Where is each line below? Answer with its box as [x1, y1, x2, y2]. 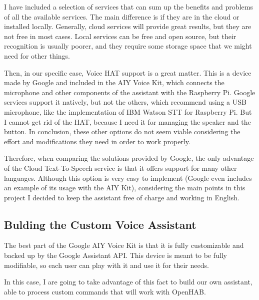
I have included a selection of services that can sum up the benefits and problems [4, 2, 253, 12]
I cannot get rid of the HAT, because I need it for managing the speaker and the [4, 116, 251, 127]
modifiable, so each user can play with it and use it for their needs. [4, 259, 209, 270]
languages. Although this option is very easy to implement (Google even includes [4, 172, 252, 183]
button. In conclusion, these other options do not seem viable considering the [4, 126, 240, 137]
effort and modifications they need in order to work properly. [4, 136, 190, 146]
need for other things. [4, 50, 70, 61]
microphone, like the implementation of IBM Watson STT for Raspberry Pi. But [4, 106, 252, 117]
